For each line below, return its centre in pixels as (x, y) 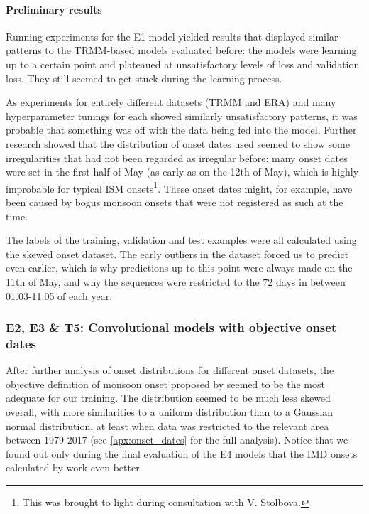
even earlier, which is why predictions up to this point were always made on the (179, 268)
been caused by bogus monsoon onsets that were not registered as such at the (175, 202)
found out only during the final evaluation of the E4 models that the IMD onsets (182, 453)
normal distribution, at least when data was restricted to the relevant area (167, 425)
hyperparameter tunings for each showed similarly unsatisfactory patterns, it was (182, 116)
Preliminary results (54, 9)
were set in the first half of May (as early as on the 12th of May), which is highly (182, 172)
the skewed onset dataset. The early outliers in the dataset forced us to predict (177, 253)
